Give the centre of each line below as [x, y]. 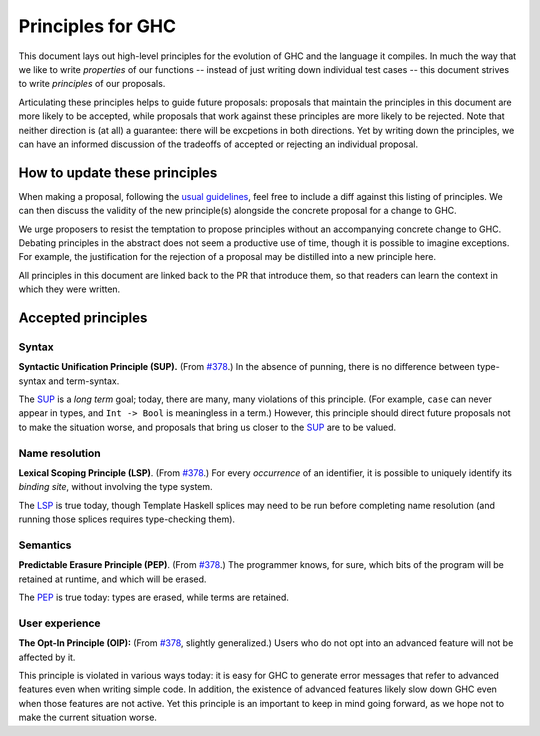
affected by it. [47, 657]
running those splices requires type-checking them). [126, 519]
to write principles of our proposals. [92, 84]
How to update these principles [118, 172]
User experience [59, 623]
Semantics [45, 545]
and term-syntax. [84, 381]
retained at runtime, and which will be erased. [112, 579]
